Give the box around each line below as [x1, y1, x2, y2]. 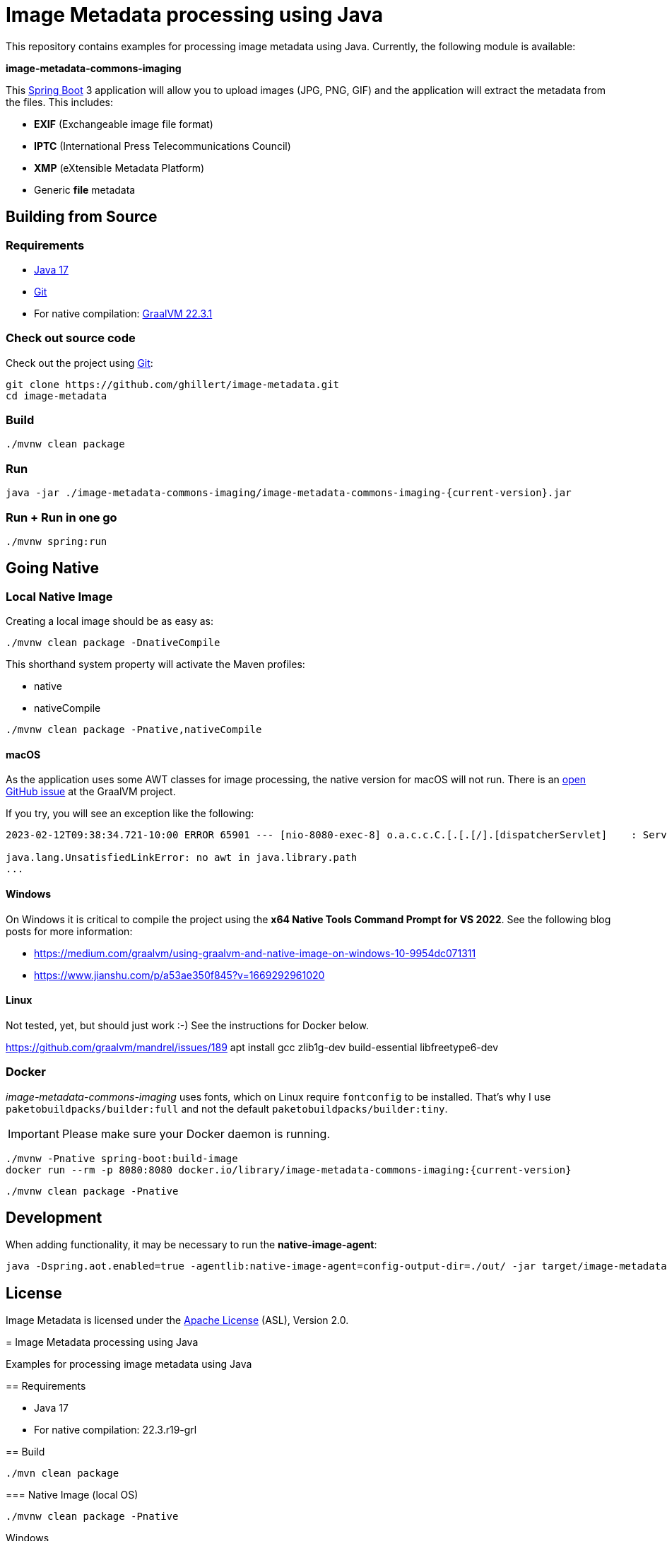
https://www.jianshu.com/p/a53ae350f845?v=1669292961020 [34, 968, 325, 981]
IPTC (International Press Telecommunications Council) [34, 139, 291, 152]
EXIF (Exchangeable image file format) [34, 117, 213, 130]
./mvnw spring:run [6, 535, 107, 547]
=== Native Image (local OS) [6, 1489, 138, 1501]
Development [6, 1209, 102, 1227]
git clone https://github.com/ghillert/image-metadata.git [6, 378, 340, 390]
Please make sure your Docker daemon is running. [61, 1126, 330, 1141]
